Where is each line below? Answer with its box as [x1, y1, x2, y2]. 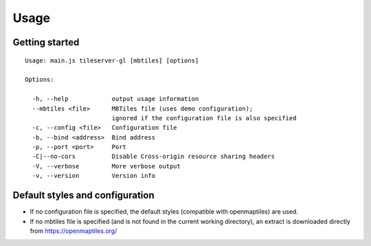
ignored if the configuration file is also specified [111, 114, 297, 122]
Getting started [12, 36, 80, 48]
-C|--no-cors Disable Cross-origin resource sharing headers [32, 153, 275, 161]
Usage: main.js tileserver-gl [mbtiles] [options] [25, 56, 199, 65]
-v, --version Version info [32, 172, 156, 180]
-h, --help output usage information [32, 95, 199, 103]
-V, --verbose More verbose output [32, 162, 181, 170]
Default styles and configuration [12, 190, 155, 201]
